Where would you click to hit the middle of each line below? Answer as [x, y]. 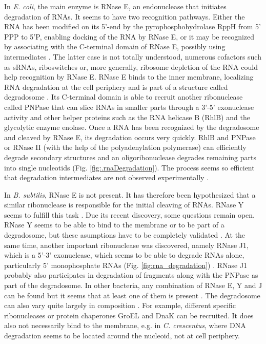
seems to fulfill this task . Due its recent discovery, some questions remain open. [130, 214]
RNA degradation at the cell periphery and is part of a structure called [116, 87]
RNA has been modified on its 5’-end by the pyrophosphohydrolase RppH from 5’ [132, 26]
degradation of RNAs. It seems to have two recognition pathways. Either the [125, 16]
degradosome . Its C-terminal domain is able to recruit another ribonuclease [124, 97]
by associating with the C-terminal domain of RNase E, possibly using [115, 46]
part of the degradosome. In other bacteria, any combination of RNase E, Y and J [133, 285]
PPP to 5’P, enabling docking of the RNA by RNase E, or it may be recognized [129, 36]
